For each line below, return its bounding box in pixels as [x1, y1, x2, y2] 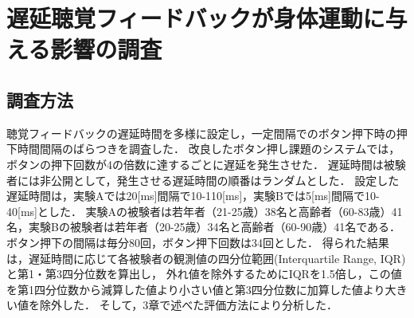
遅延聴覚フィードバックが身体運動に [6, 2, 385, 34]
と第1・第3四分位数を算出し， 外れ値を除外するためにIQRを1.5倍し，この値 [6, 265, 402, 282]
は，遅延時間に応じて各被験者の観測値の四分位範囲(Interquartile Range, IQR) [6, 249, 406, 266]
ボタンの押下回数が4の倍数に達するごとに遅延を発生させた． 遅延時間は [6, 155, 384, 172]
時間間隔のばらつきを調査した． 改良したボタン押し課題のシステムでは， [17, 140, 400, 157]
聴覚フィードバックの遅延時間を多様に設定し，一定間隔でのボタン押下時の [6, 124, 396, 141]
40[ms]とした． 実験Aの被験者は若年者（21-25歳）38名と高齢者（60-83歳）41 [6, 202, 403, 219]
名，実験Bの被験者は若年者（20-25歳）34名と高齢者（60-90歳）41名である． [6, 218, 401, 235]
